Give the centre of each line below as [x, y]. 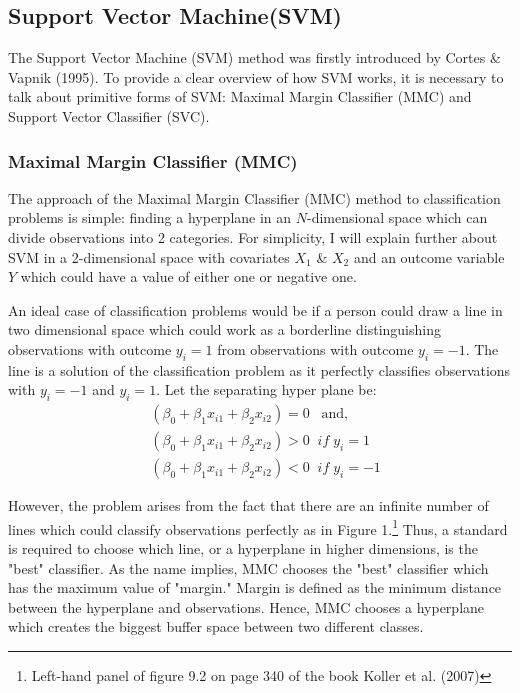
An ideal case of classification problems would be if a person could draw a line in [255, 309]
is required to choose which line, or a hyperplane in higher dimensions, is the [243, 548]
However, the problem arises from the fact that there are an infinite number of [248, 505]
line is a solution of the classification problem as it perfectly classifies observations [259, 369]
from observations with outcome [315, 348]
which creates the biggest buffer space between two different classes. [216, 626]
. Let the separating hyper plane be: [266, 389]
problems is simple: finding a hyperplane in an [150, 217]
